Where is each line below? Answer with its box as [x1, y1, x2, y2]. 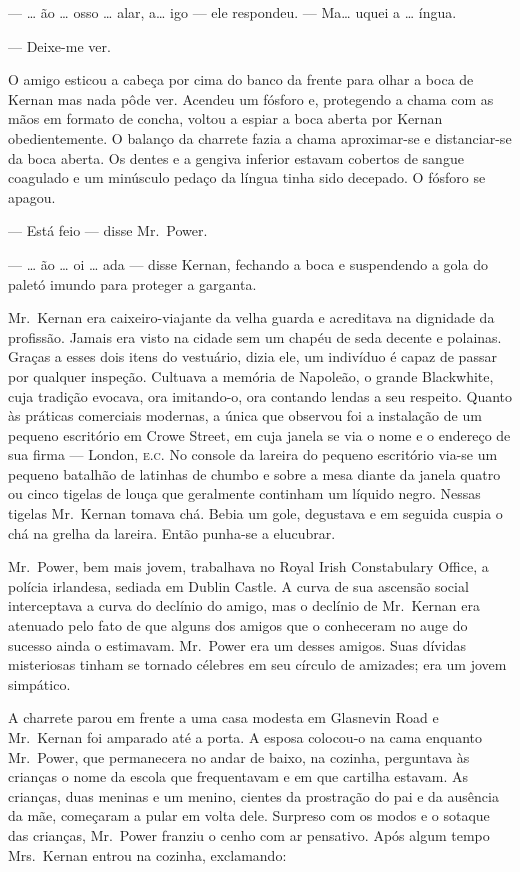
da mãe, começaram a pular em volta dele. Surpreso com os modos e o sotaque [8, 805, 490, 826]
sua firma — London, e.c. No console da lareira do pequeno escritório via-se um [8, 444, 498, 465]
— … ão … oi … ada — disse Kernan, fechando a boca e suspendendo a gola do [8, 253, 488, 274]
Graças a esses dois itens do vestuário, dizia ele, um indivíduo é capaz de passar [8, 346, 497, 367]
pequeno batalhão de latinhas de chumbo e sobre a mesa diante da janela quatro [8, 463, 501, 484]
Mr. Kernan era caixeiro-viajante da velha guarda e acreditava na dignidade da [8, 307, 495, 328]
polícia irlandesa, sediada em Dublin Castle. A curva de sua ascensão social [8, 575, 469, 596]
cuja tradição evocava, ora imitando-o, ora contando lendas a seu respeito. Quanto [8, 385, 512, 406]
